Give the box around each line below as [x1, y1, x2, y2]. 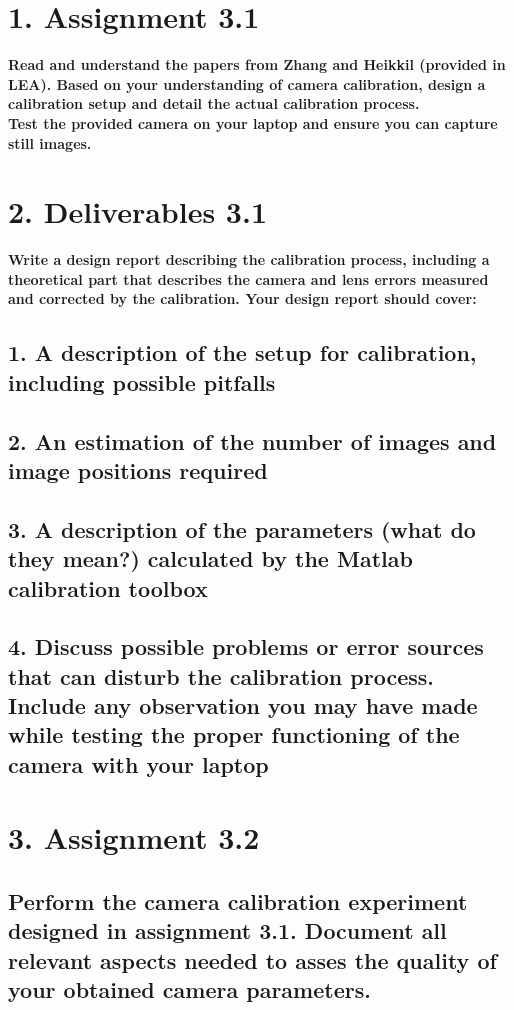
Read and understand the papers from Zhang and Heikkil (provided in [8, 54, 506, 75]
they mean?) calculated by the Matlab [8, 543, 413, 574]
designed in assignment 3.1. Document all [8, 915, 447, 946]
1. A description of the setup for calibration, [8, 337, 477, 368]
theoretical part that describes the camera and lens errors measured [8, 268, 489, 289]
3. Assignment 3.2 [8, 817, 260, 858]
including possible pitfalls [8, 366, 276, 397]
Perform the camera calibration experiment [8, 886, 468, 917]
